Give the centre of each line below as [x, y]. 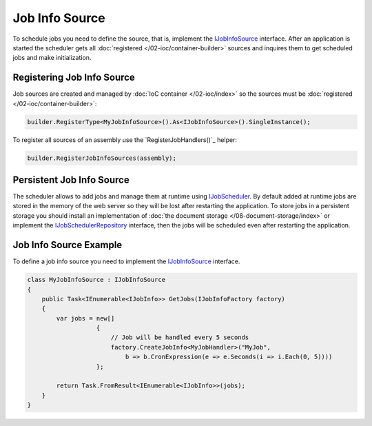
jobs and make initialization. [52, 58]
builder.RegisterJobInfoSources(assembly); [102, 158]
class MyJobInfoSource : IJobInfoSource [96, 280]
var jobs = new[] [85, 318]
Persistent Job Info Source [71, 180]
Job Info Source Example [68, 245]
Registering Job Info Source [74, 78]
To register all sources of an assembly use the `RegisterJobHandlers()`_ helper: [125, 140]
